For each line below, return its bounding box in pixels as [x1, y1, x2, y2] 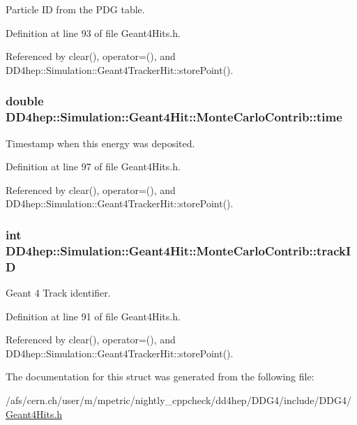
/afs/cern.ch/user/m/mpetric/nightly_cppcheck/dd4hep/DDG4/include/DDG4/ [6, 392, 351, 407]
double [6, 92, 44, 110]
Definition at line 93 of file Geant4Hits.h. [6, 25, 181, 40]
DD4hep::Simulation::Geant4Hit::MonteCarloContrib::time [6, 108, 342, 126]
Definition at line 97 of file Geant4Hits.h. [6, 159, 181, 174]
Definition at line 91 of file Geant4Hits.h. [6, 308, 181, 323]
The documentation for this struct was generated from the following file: [6, 369, 314, 384]
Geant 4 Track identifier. [6, 285, 111, 299]
